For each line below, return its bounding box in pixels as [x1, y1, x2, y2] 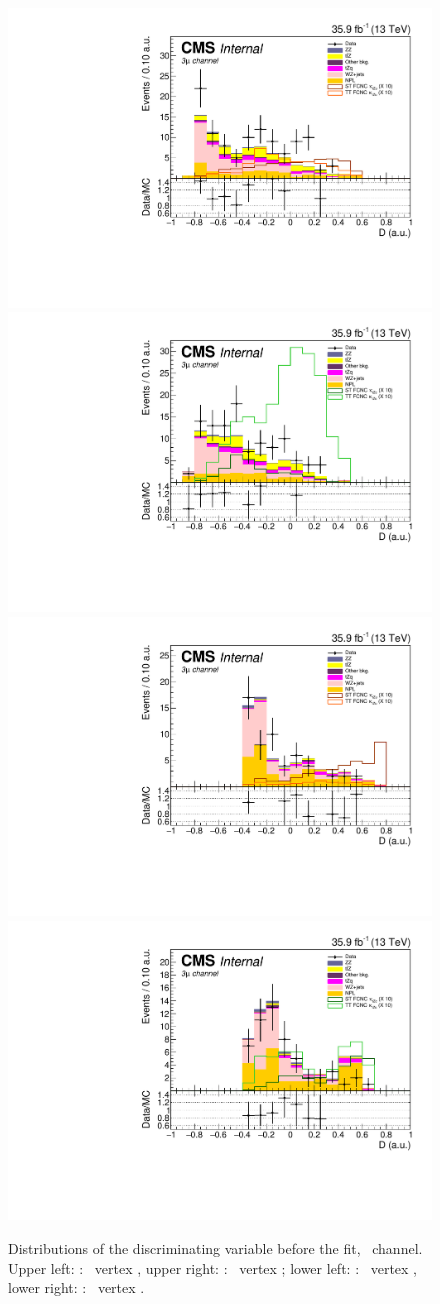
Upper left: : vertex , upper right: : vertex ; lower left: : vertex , [8, 1257, 417, 1278]
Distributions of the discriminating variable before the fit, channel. [8, 1238, 423, 1258]
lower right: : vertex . [8, 1277, 145, 1298]
